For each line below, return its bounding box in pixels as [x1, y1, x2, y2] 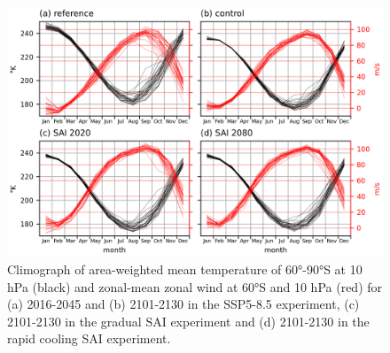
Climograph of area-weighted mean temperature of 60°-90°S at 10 [7, 259, 363, 278]
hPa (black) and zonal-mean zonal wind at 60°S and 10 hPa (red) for [7, 277, 383, 295]
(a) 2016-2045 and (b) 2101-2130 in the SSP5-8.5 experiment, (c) [7, 295, 360, 313]
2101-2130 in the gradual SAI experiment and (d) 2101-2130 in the [7, 311, 370, 330]
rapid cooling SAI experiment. [7, 329, 171, 348]
